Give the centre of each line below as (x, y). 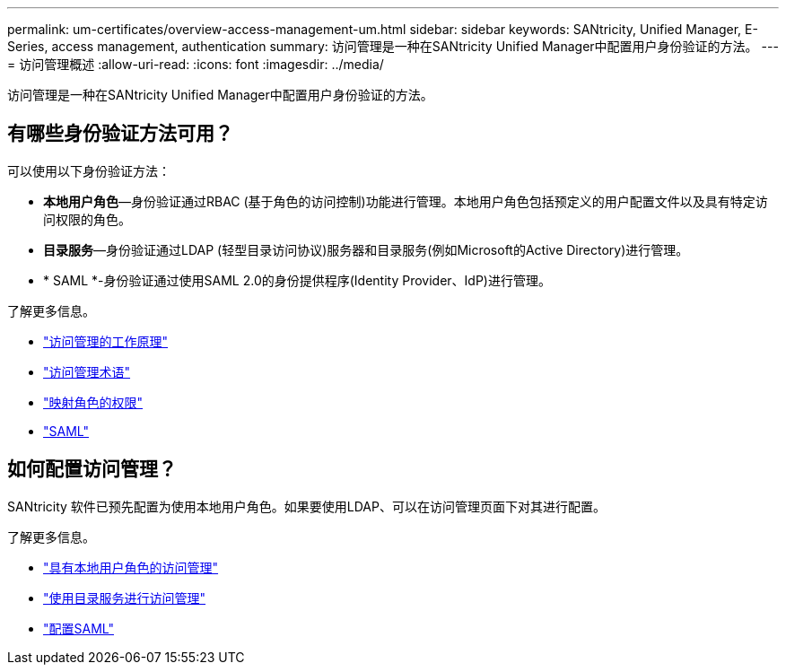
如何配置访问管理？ (92, 469)
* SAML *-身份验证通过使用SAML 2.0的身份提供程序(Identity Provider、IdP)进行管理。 (297, 280)
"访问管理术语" (87, 371)
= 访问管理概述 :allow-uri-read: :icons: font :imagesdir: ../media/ (196, 64)
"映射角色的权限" (93, 402)
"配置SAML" (79, 628)
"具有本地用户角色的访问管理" (131, 567)
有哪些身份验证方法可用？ (120, 134)
